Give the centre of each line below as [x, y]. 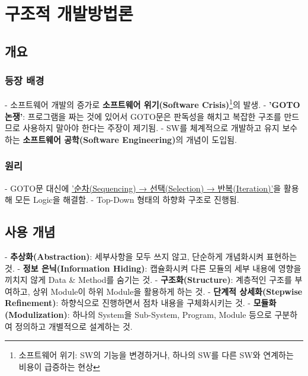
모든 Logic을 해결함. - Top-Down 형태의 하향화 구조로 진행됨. [127, 200]
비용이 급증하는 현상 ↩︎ [59, 366]
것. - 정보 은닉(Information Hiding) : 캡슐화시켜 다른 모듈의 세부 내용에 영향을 [153, 268]
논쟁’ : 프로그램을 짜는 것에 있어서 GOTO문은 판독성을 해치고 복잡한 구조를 [143, 116]
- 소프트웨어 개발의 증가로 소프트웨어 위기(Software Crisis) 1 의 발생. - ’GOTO [153, 104]
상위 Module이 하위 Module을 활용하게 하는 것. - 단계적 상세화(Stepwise [168, 291]
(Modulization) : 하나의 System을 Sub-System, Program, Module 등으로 [138, 314]
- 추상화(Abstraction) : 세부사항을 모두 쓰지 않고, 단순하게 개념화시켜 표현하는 [151, 256]
